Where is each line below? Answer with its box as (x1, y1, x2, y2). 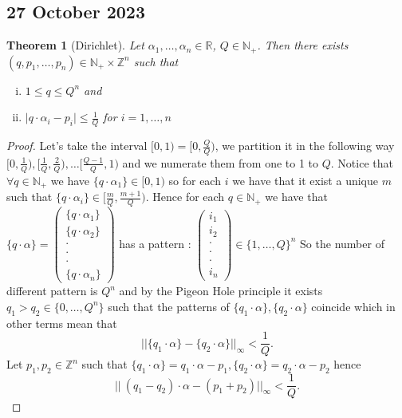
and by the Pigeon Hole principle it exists (119, 282, 323, 299)
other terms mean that (6, 314, 117, 331)
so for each (168, 172, 221, 188)
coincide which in (311, 298, 396, 314)
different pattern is (6, 282, 98, 299)
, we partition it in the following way (215, 137, 395, 154)
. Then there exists (257, 37, 349, 53)
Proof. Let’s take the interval (6, 137, 148, 154)
